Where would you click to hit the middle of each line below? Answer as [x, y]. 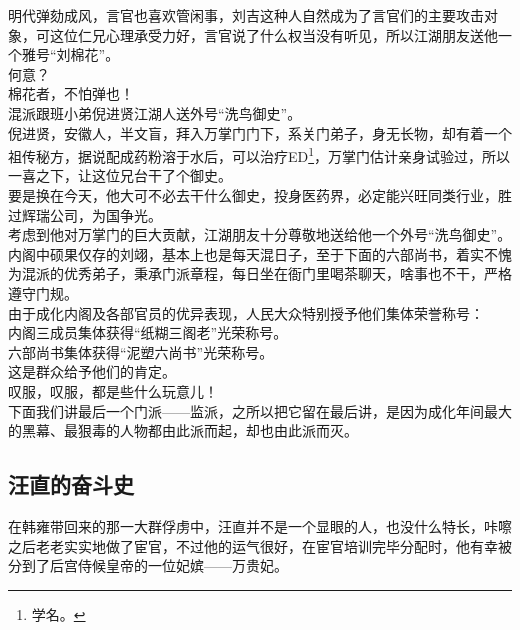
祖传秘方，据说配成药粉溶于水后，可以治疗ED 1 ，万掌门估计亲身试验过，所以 [259, 154]
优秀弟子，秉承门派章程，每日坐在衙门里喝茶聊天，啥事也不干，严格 [287, 273]
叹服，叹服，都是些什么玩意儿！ [113, 390]
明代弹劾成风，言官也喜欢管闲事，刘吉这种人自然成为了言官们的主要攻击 [246, 15]
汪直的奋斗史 [71, 484]
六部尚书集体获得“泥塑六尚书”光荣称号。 [141, 351]
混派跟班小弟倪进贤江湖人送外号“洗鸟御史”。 [155, 112]
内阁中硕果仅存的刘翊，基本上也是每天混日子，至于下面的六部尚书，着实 [246, 253]
